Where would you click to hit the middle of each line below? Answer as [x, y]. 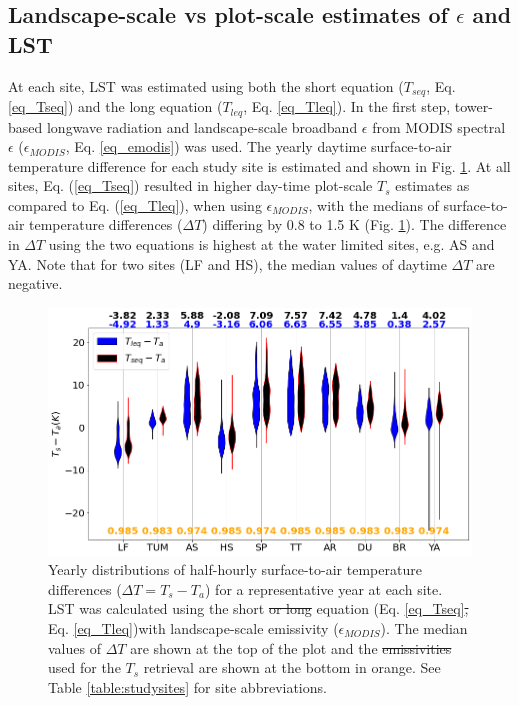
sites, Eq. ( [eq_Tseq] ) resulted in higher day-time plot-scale [190, 185]
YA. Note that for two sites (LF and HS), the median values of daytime [227, 263]
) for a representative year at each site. [323, 588]
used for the [84, 667]
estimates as [432, 185]
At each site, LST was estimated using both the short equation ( [206, 85]
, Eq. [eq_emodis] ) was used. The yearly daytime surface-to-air [258, 146]
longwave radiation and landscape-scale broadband [202, 126]
